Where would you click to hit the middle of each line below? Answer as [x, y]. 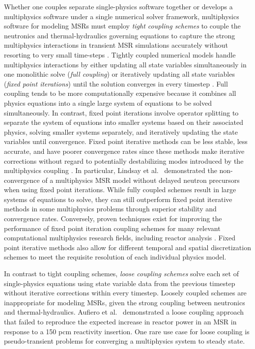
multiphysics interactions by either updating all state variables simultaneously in [125, 64]
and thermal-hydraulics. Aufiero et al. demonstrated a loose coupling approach [124, 312]
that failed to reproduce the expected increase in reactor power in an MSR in [120, 321]
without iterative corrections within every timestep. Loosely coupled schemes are [125, 293]
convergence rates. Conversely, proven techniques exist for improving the [113, 218]
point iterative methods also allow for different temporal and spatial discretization [127, 247]
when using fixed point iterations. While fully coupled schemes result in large [120, 189]
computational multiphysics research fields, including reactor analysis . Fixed [120, 238]
